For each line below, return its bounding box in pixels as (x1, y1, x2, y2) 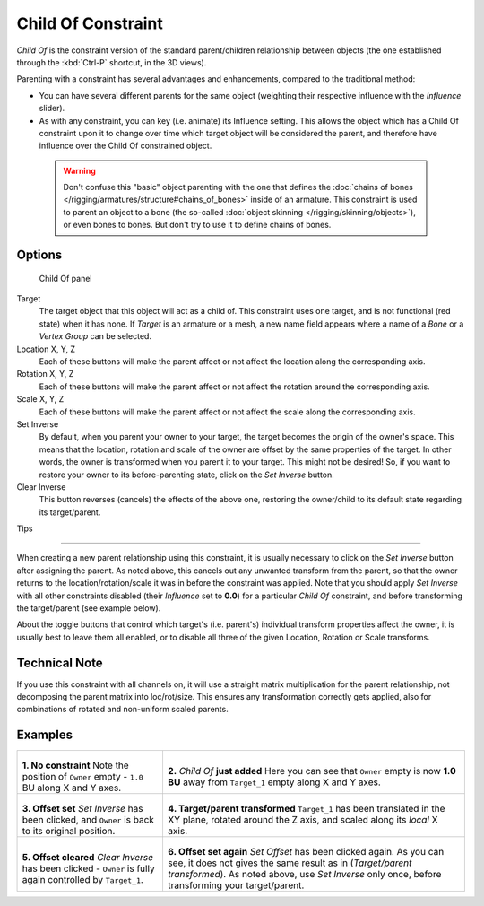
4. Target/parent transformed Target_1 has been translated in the (167, 803, 445, 815)
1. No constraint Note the (22, 759, 129, 771)
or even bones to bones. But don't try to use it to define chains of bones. (63, 220, 332, 231)
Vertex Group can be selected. (39, 331, 152, 342)
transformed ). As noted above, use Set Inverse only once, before (167, 868, 442, 881)
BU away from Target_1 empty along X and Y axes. (167, 776, 381, 788)
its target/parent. (39, 507, 101, 518)
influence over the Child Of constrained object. (39, 140, 212, 152)
